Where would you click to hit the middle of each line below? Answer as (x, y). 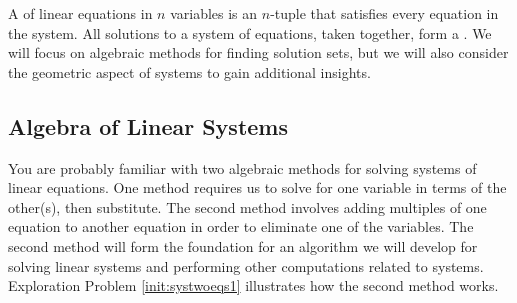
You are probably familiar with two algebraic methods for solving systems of (242, 167)
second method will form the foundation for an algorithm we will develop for (243, 245)
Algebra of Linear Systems (148, 125)
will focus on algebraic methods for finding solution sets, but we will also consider (258, 52)
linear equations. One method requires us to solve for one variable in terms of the (257, 187)
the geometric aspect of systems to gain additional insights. (189, 71)
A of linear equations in (80, 13)
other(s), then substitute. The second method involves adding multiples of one (247, 206)
